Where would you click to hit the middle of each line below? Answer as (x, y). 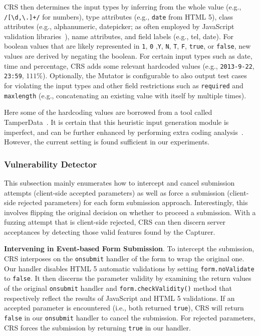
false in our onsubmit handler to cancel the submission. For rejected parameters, (130, 317)
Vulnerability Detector (51, 164)
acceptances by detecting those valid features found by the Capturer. (110, 231)
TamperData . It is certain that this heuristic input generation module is (116, 122)
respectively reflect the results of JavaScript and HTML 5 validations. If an (119, 298)
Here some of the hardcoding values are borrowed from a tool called (108, 112)
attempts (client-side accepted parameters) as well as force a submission (114, 192)
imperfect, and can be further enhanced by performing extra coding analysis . (124, 132)
